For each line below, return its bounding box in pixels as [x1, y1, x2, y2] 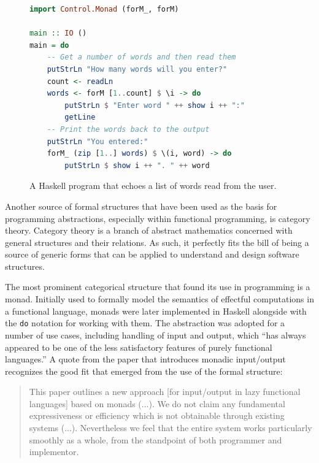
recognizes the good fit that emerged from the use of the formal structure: [5, 364, 283, 377]
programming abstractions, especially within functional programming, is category [5, 212, 310, 224]
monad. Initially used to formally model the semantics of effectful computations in [5, 293, 314, 305]
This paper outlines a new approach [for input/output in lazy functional [29, 385, 301, 398]
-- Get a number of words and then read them [47, 53, 236, 62]
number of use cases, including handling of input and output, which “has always [5, 328, 306, 341]
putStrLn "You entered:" [47, 137, 148, 146]
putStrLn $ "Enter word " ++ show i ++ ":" [64, 101, 245, 110]
